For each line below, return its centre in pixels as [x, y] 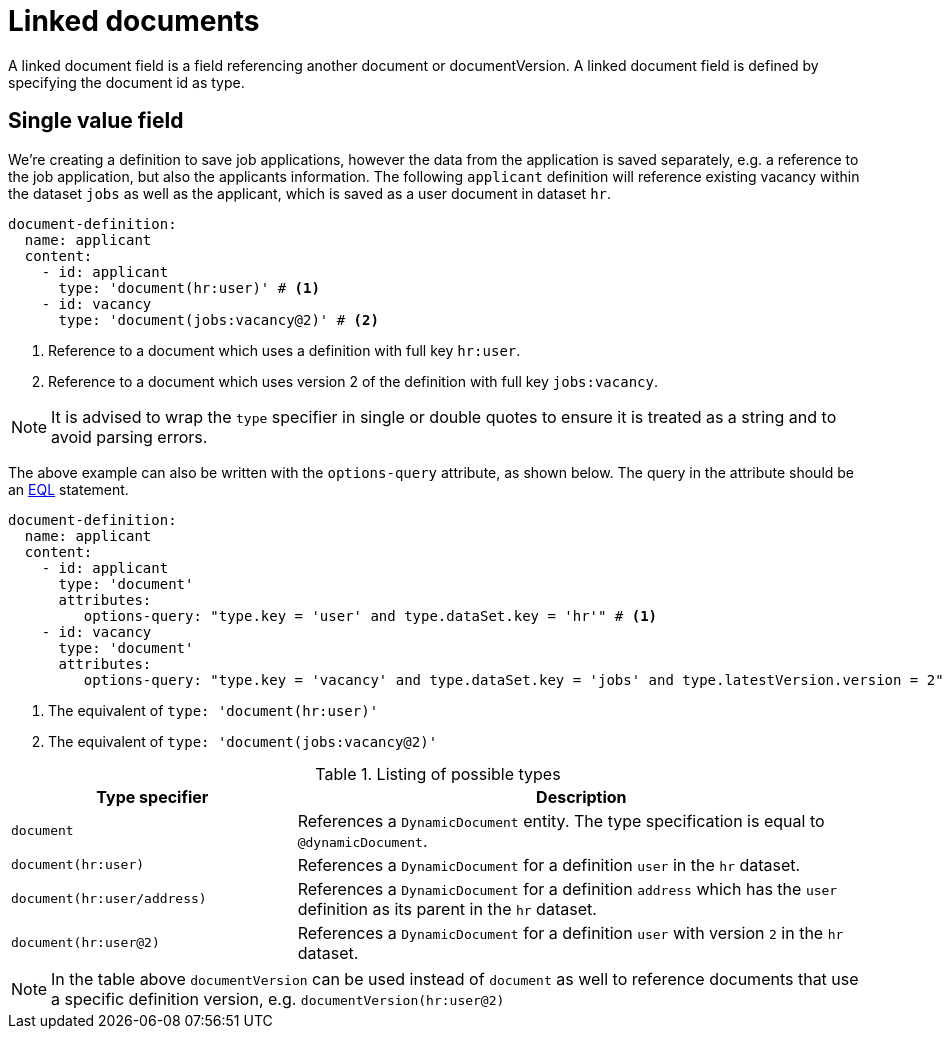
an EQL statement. [68, 489]
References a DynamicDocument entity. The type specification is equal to [561, 820]
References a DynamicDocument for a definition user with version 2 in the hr [570, 932]
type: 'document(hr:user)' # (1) [189, 287]
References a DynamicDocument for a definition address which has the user [567, 888]
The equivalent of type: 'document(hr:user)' [213, 710]
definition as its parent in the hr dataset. [447, 908]
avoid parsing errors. [129, 436]
